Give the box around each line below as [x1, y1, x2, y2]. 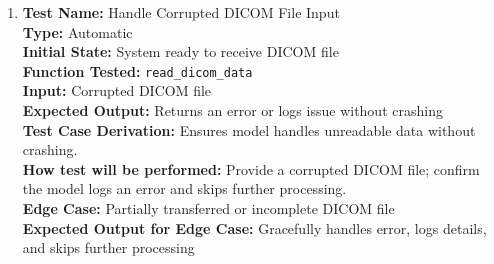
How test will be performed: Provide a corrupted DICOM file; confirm [22, 158, 480, 179]
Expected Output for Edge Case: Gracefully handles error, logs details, [22, 217, 487, 238]
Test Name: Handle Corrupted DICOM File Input [22, 2, 340, 22]
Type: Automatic [22, 21, 133, 42]
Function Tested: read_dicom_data [22, 60, 253, 81]
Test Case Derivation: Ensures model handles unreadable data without [22, 119, 476, 140]
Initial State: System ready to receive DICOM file [22, 41, 339, 62]
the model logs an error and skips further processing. [22, 178, 347, 199]
